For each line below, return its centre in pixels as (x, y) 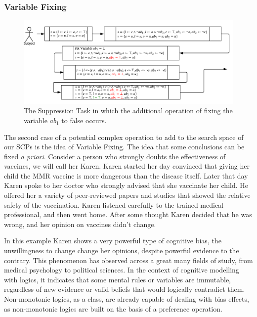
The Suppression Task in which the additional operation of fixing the (128, 111)
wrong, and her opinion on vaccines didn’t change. (80, 224)
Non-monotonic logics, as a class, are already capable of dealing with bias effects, (127, 299)
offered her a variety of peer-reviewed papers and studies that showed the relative (127, 195)
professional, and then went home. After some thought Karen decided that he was (128, 214)
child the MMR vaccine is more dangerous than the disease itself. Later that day (126, 175)
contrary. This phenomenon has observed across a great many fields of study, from (128, 260)
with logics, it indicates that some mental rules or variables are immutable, (118, 279)
